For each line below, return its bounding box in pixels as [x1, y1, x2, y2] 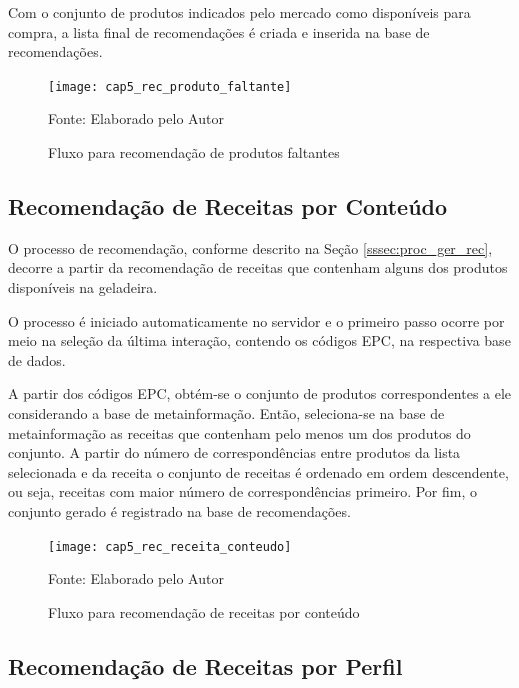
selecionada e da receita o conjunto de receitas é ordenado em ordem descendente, [8, 461, 509, 482]
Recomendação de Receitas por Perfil [8, 650, 403, 681]
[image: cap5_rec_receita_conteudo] [48, 539, 292, 554]
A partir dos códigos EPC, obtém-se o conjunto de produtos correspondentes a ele [8, 383, 512, 404]
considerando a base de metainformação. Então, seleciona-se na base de [8, 402, 445, 423]
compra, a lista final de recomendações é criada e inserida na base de [8, 21, 430, 42]
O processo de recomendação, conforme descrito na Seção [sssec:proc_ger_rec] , [8, 237, 493, 258]
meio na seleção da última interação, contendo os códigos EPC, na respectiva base [8, 330, 511, 351]
